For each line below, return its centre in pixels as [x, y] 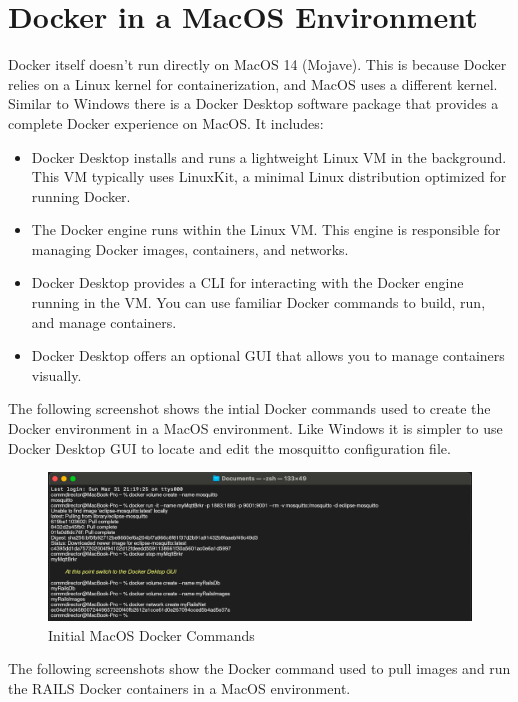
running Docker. [81, 195]
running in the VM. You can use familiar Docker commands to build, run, [258, 302]
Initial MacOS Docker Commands [151, 634]
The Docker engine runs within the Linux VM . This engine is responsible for [266, 229]
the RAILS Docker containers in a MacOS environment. [179, 688]
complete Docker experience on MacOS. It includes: [166, 122]
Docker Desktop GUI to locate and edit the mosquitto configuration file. [229, 447]
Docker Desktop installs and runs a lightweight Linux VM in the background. [269, 156]
